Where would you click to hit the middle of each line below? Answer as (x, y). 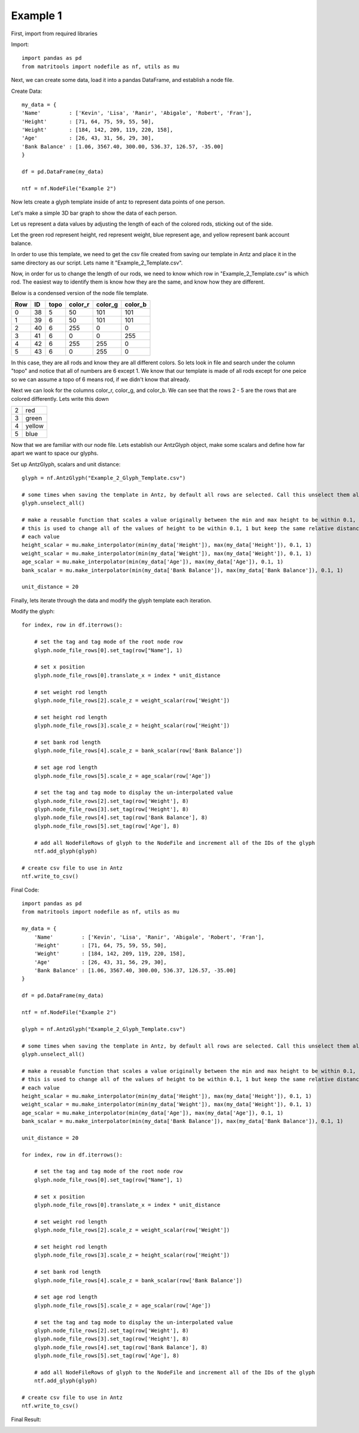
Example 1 (36, 16)
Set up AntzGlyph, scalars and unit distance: (66, 464)
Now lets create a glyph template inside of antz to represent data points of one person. (118, 202)
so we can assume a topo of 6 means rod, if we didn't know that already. (101, 379)
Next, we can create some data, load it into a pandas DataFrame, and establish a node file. (123, 80)
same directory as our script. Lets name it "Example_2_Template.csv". (97, 263)
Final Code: (25, 890)
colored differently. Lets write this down (60, 398)
